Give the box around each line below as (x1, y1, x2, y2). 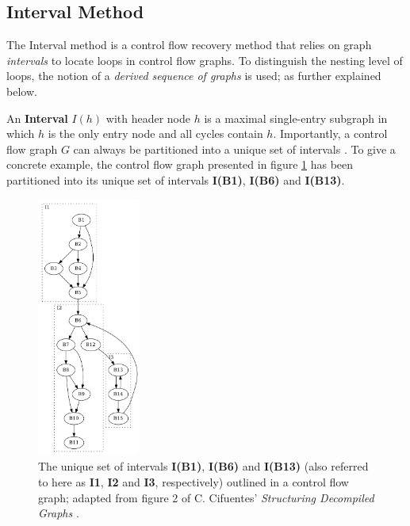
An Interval (6, 109, 68, 126)
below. (6, 82, 37, 99)
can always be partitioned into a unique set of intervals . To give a (73, 140, 396, 157)
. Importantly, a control (273, 125, 388, 142)
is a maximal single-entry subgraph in (204, 109, 388, 126)
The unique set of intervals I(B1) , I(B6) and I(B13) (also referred (38, 458, 369, 475)
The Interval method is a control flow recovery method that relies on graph (6, 36, 372, 53)
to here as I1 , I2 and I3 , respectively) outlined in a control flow (38, 473, 349, 490)
